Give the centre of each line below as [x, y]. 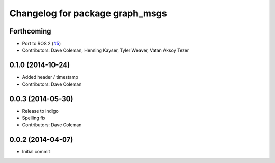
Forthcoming [30, 31]
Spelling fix [34, 118]
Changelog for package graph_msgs [88, 13]
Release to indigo [40, 111]
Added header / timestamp [50, 77]
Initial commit [36, 152]
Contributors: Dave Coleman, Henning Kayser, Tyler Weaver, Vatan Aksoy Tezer [106, 50]
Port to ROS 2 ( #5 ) [42, 44]
